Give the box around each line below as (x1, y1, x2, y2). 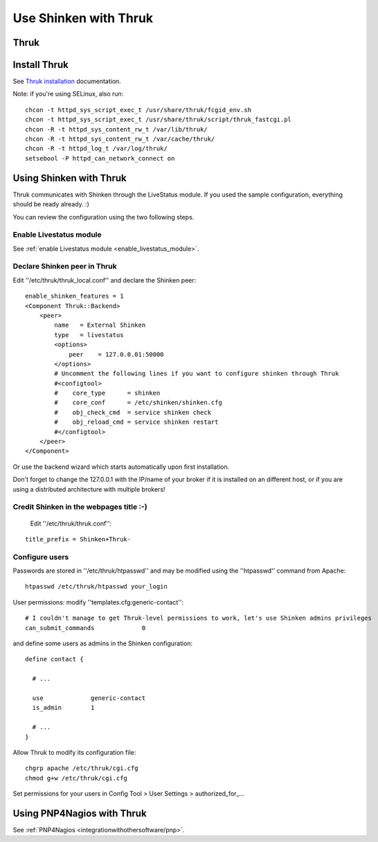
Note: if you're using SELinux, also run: (12, 90, 124, 98)
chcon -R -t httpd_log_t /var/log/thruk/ (25, 145, 168, 152)
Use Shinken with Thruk (12, 10, 154, 26)
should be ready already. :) (12, 200, 90, 208)
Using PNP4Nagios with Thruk (12, 807, 147, 819)
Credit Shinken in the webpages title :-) (12, 502, 148, 512)
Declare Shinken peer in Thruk (12, 262, 117, 271)
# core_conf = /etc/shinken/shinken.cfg (54, 399, 223, 406)
